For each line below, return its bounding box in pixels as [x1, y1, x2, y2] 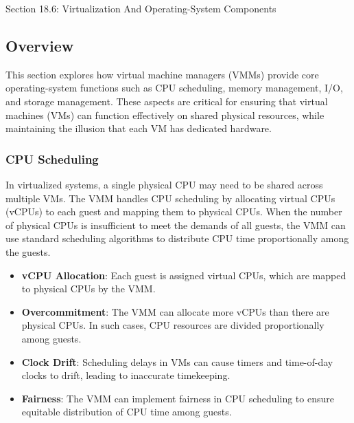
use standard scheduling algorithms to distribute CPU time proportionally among [5, 231, 349, 246]
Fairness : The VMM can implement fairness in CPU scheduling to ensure [21, 391, 334, 405]
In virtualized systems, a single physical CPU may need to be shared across [5, 177, 323, 191]
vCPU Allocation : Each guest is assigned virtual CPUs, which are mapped [21, 268, 346, 282]
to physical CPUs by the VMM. [21, 281, 156, 296]
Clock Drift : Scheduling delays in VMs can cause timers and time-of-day [21, 354, 333, 369]
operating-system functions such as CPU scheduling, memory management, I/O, [5, 80, 343, 95]
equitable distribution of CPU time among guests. [21, 404, 232, 419]
